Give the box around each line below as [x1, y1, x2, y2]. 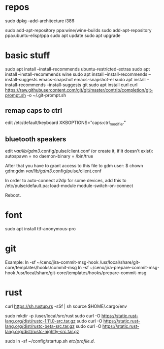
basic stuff [5, 50, 50, 61]
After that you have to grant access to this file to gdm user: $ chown [5, 163, 143, 169]
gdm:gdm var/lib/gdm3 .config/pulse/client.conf [5, 168, 102, 174]
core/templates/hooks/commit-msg [5, 265, 77, 271]
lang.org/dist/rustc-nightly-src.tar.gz [5, 329, 80, 335]
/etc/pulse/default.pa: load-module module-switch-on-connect [5, 183, 133, 189]
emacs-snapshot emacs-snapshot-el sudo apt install [38, 76, 146, 82]
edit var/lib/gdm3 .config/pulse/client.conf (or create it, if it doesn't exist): [5, 148, 154, 154]
